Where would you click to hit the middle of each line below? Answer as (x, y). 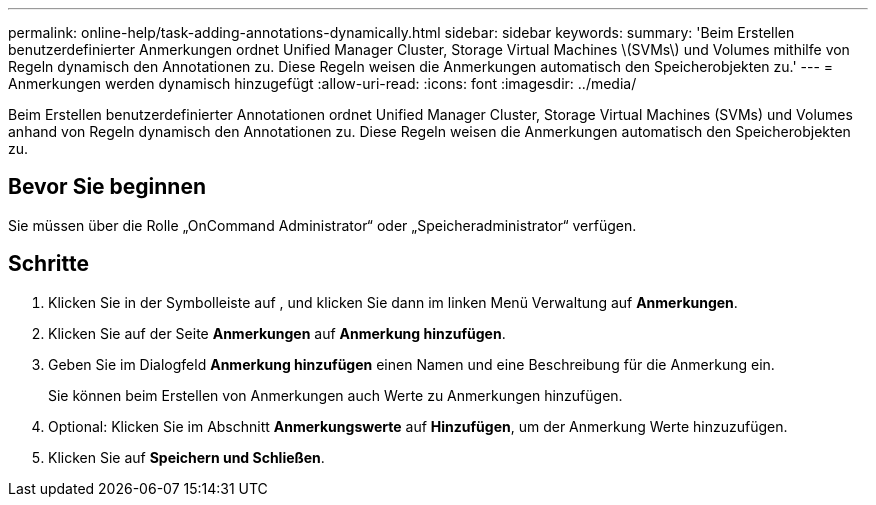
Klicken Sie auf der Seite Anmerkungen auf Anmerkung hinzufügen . (277, 333)
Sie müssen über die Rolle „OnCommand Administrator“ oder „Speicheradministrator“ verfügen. (322, 225)
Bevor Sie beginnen (107, 187)
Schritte (48, 264)
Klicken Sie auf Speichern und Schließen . (186, 457)
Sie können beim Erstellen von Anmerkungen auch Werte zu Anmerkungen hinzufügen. (335, 395)
